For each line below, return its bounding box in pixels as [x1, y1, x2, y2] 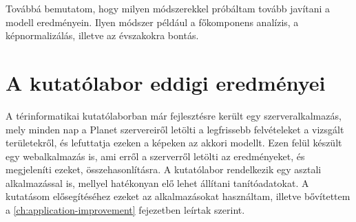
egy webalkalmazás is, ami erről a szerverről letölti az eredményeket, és [6, 148, 305, 163]
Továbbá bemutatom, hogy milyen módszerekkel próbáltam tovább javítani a [6, 1, 331, 15]
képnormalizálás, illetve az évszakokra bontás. [6, 28, 199, 43]
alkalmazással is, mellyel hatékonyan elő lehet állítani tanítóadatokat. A [6, 175, 309, 190]
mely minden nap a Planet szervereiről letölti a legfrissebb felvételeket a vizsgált [6, 122, 344, 136]
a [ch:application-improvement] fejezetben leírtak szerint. [6, 203, 245, 217]
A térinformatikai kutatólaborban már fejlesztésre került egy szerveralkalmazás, [6, 108, 342, 122]
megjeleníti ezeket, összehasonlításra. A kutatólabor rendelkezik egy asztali [6, 162, 322, 177]
